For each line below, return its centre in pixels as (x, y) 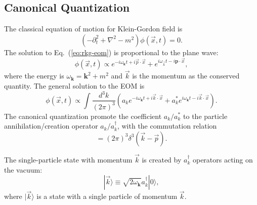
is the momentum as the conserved (186, 76)
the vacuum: (23, 169)
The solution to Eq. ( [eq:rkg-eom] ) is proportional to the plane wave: (111, 52)
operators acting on (223, 159)
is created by (162, 159)
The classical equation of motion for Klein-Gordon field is (93, 29)
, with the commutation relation (167, 126)
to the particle (205, 116)
